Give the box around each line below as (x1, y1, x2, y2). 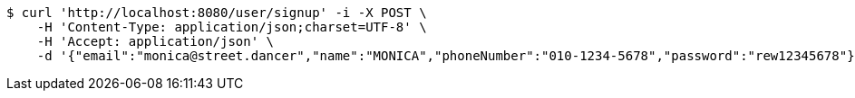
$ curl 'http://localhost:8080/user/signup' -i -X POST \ (6, 5, 427, 20)
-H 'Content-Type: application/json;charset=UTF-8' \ (36, 20, 427, 34)
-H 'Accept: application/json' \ (36, 34, 275, 49)
